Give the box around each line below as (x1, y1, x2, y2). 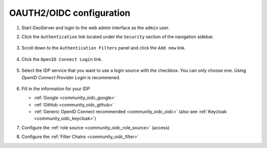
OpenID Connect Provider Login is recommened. (21, 74, 121, 80)
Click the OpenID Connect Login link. (21, 56, 102, 62)
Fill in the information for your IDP (21, 86, 90, 92)
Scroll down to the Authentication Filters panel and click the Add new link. (21, 45, 186, 51)
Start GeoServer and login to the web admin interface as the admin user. (21, 25, 170, 31)
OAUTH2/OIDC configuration (9, 7, 131, 18)
